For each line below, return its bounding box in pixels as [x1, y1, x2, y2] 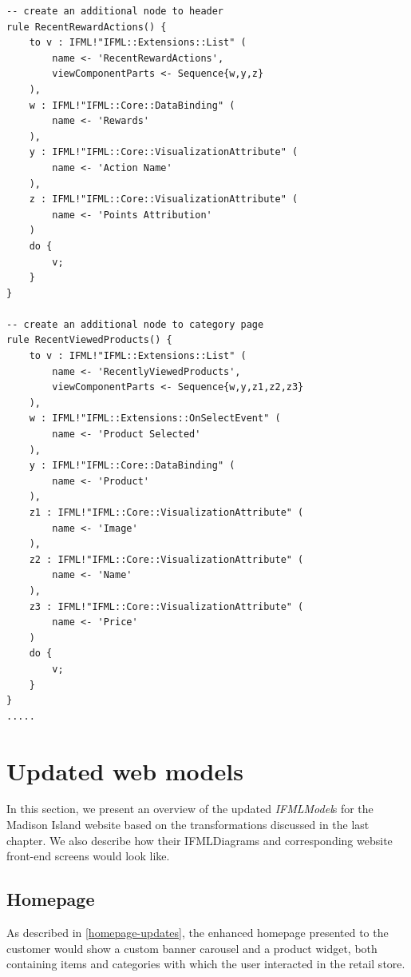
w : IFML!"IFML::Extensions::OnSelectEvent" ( [29, 413, 281, 425]
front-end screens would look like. [6, 847, 170, 864]
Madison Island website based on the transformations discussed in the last [6, 816, 370, 833]
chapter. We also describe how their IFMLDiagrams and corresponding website [6, 831, 393, 848]
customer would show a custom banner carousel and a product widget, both [6, 939, 377, 956]
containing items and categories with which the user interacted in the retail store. [6, 955, 405, 972]
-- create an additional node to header [6, 6, 224, 17]
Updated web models [6, 754, 243, 787]
